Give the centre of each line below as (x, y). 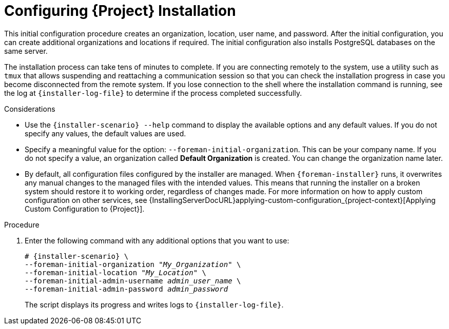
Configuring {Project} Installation (120, 11)
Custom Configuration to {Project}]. (85, 209)
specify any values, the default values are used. (105, 133)
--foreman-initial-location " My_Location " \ (116, 272)
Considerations (30, 109)
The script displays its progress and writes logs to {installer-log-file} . (154, 304)
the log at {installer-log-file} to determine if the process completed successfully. (153, 93)
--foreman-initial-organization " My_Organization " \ (133, 264)
